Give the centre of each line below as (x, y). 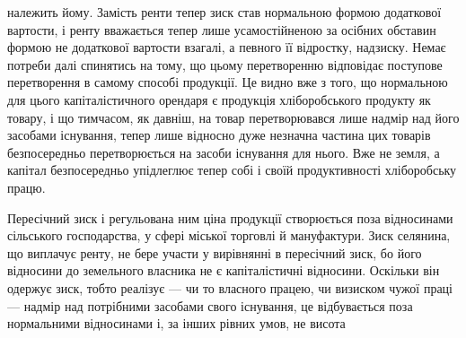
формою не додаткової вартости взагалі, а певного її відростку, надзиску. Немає (227, 47)
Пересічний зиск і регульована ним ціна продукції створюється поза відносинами (230, 217)
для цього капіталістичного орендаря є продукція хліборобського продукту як (219, 99)
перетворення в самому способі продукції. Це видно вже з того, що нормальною (228, 82)
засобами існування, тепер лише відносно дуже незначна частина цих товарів (219, 135)
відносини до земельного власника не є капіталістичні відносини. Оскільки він (224, 270)
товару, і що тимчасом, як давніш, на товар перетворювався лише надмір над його (233, 117)
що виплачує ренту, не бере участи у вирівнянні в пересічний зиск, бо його (215, 252)
